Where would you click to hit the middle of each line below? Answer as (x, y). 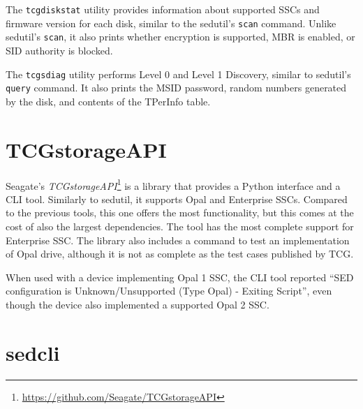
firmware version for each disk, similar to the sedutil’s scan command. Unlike (171, 23)
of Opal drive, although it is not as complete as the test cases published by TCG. (180, 254)
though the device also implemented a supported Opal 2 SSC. (138, 304)
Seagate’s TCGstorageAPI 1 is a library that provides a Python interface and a (173, 184)
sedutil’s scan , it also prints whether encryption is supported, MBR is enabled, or (180, 37)
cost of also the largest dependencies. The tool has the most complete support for (180, 226)
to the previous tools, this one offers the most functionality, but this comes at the (180, 213)
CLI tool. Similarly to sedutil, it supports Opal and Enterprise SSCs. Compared (177, 199)
